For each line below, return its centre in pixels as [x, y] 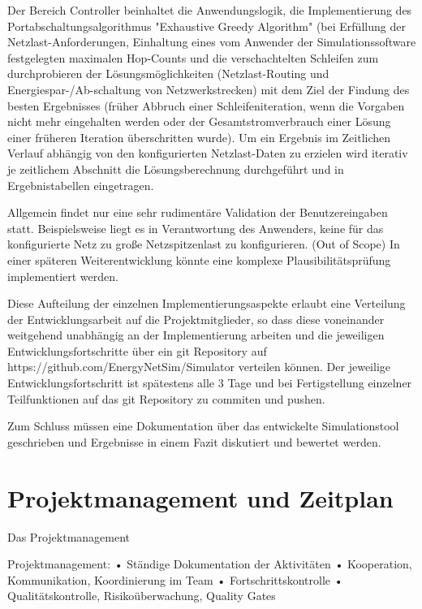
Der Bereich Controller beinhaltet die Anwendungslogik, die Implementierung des [210, 10]
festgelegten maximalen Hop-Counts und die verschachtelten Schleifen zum [193, 57]
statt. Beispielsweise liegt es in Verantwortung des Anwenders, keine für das [196, 228]
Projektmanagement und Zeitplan [200, 497]
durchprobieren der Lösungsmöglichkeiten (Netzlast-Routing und [168, 73]
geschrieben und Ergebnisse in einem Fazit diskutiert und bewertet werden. [194, 441]
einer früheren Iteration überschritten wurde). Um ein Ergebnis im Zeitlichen [199, 137]
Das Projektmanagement [69, 536]
